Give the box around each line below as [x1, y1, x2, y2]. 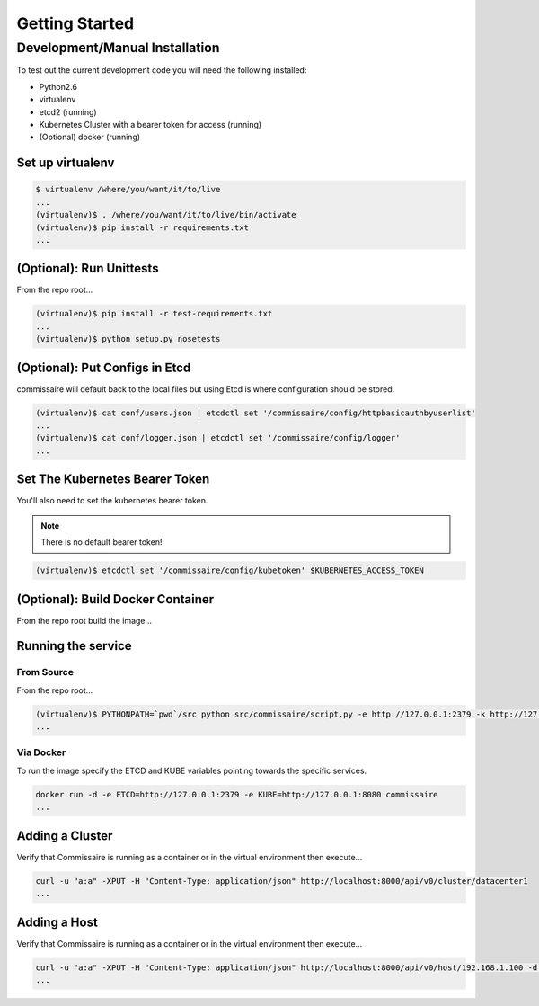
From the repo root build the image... [16, 615, 153, 626]
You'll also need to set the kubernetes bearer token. [16, 495, 208, 506]
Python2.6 [39, 81, 78, 92]
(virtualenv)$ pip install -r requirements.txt [35, 222, 249, 233]
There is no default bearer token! [40, 537, 163, 548]
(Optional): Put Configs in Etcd [16, 360, 191, 375]
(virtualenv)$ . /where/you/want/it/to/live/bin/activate [35, 209, 296, 220]
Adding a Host [16, 914, 98, 930]
